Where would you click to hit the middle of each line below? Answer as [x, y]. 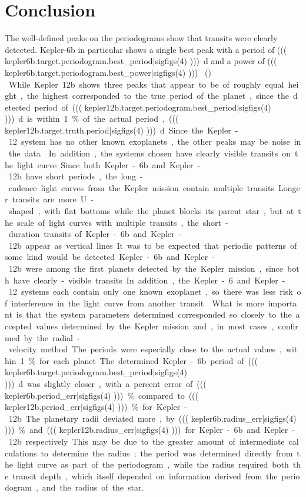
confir [288, 326]
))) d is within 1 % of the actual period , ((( [92, 119]
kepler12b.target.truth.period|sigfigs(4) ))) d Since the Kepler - [122, 130]
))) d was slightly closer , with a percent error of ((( [106, 383]
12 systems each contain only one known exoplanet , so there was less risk [151, 291]
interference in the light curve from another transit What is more [138, 303]
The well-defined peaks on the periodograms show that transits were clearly [141, 38]
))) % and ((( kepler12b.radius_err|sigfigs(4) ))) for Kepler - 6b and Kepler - [150, 430]
